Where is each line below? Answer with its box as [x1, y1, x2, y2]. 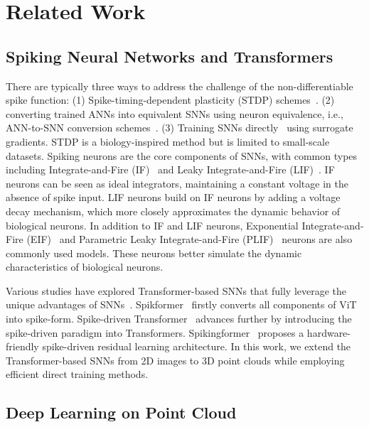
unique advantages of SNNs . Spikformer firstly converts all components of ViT [6, 297, 357, 312]
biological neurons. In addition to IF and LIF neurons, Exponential [6, 217, 299, 232]
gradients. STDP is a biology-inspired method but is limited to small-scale [6, 134, 330, 148]
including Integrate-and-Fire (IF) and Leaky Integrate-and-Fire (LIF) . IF [6, 162, 335, 177]
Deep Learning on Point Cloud [6, 401, 237, 423]
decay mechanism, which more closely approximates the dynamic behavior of [6, 203, 341, 218]
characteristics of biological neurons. [6, 259, 164, 274]
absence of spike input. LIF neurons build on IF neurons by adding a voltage [6, 190, 341, 205]
